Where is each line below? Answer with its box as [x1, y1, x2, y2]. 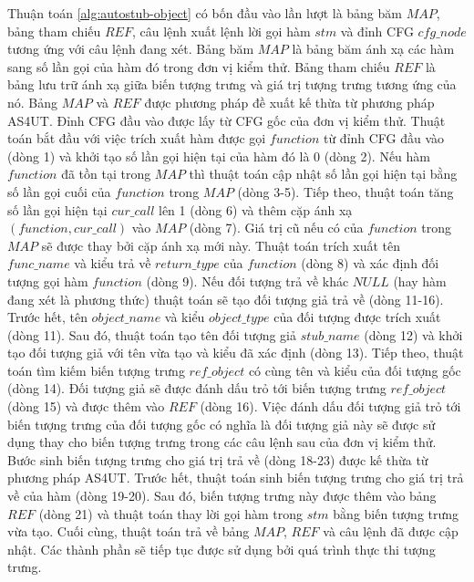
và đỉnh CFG [340, 21, 414, 40]
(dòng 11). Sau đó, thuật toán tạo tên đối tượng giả [7, 325, 296, 344]
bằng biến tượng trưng [333, 504, 459, 523]
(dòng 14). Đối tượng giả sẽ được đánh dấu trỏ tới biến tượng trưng [7, 379, 386, 398]
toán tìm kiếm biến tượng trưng [7, 360, 185, 379]
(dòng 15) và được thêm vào [7, 397, 165, 416]
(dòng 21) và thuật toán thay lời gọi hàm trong [38, 504, 304, 523]
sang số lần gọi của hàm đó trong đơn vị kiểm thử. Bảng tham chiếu [7, 57, 390, 76]
